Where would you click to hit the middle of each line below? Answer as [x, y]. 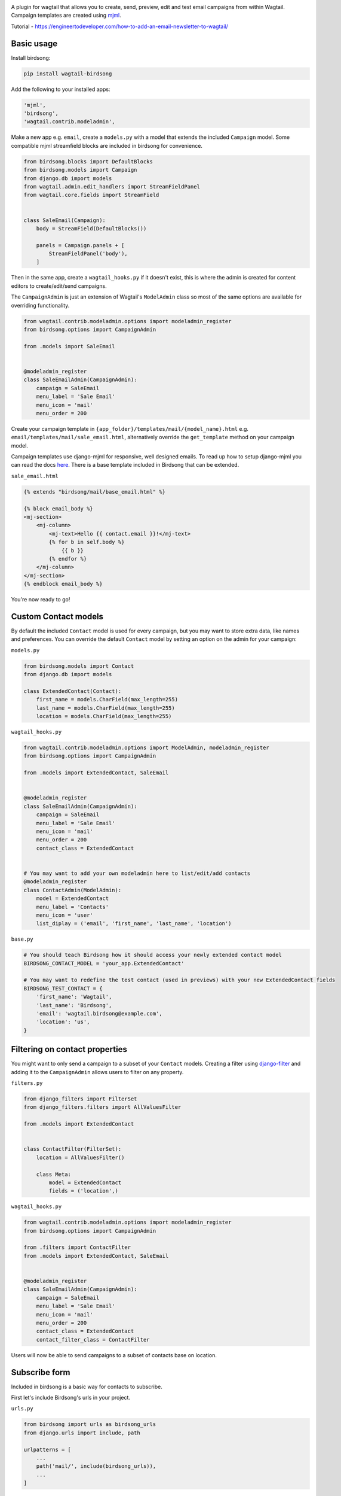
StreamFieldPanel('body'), [88, 254]
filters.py [27, 1083]
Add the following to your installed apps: [61, 89]
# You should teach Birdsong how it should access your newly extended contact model [153, 955]
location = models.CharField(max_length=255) [104, 716]
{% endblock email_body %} [63, 584]
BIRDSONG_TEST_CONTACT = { [63, 988]
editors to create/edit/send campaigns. [59, 286]
